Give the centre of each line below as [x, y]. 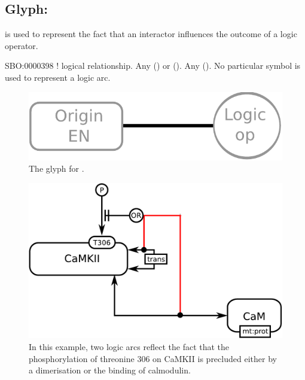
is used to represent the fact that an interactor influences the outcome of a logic [151, 34]
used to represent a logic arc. [58, 77]
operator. [22, 45]
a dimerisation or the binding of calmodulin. [110, 370]
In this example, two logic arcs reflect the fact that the [129, 347]
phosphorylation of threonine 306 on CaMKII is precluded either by [153, 358]
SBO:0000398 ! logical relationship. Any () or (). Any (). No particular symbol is [153, 66]
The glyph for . [57, 168]
